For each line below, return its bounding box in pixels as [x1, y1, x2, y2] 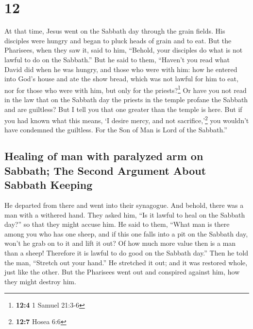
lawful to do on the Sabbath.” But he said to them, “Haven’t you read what [4, 54, 230, 64]
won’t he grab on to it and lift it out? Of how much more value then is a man [4, 238, 236, 248]
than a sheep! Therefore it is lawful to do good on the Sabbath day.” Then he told [4, 247, 248, 257]
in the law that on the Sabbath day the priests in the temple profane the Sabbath [4, 94, 248, 104]
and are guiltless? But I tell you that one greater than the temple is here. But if [4, 104, 242, 114]
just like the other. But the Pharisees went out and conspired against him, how [4, 267, 240, 277]
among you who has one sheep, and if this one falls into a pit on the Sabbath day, [4, 228, 248, 238]
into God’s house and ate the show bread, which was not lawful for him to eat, [4, 73, 238, 84]
